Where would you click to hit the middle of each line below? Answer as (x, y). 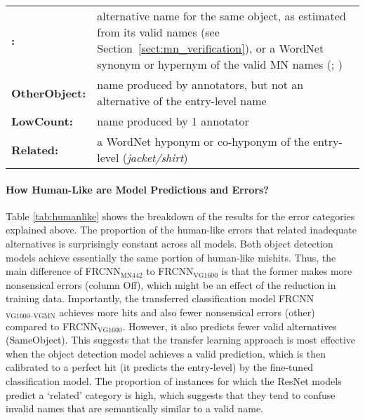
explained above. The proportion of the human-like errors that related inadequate (181, 230)
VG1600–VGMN (31, 317)
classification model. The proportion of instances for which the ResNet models (174, 380)
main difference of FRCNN (63, 271)
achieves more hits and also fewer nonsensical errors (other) (187, 312)
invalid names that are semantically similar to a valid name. (135, 408)
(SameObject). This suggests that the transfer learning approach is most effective (181, 340)
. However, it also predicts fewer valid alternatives (230, 326)
